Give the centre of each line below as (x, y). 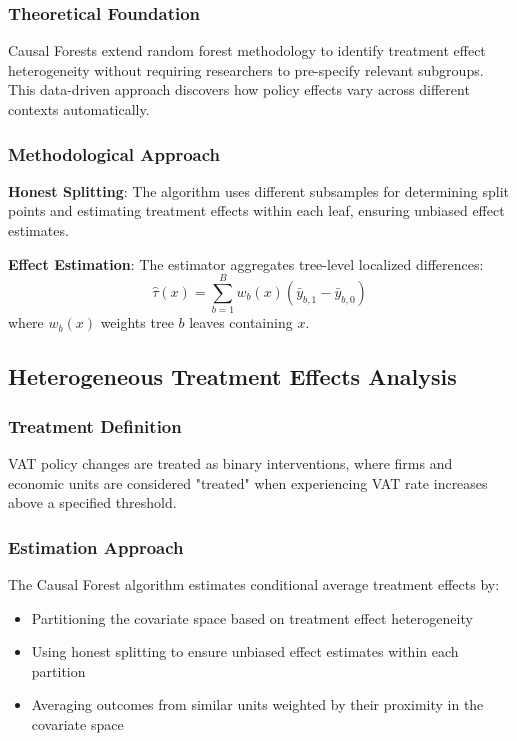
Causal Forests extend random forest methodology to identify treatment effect (247, 50)
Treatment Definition (95, 425)
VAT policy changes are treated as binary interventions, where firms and (230, 462)
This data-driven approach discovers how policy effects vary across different (239, 89)
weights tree (137, 322)
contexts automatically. (79, 109)
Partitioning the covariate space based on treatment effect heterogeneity (252, 617)
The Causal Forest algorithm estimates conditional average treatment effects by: (254, 583)
